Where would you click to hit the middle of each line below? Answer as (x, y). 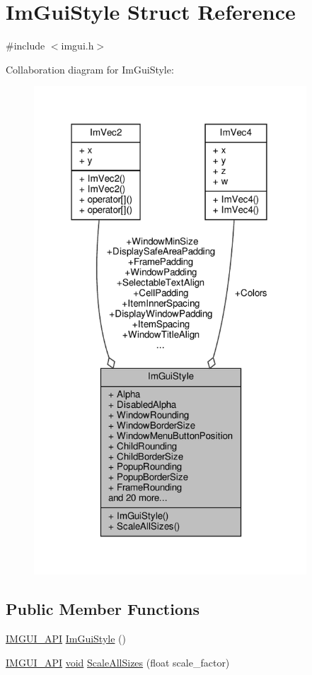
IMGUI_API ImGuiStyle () (66, 639)
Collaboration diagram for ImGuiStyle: (90, 69)
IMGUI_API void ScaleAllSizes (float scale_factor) (118, 662)
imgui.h (77, 46)
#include (25, 46)
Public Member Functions (103, 609)
